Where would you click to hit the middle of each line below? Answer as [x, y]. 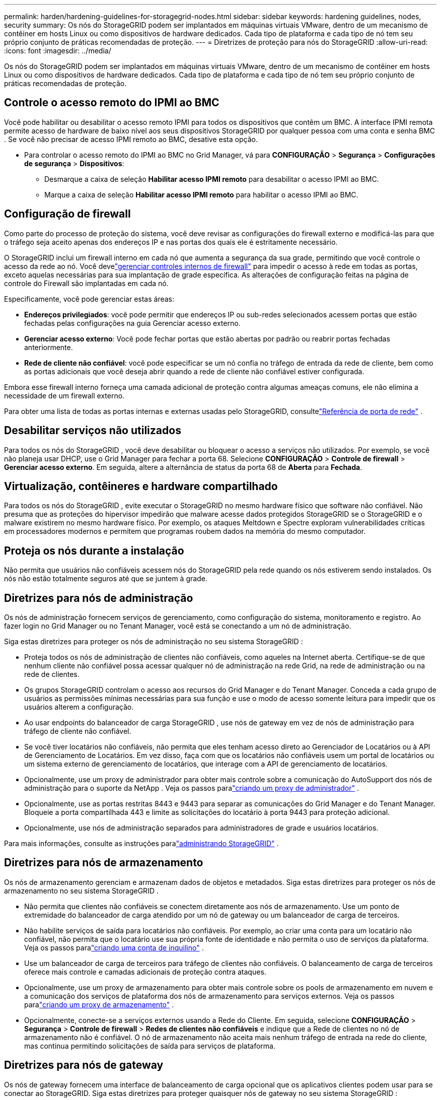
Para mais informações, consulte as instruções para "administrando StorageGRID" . [141, 844]
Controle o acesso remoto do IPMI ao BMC [112, 103]
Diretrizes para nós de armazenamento [104, 863]
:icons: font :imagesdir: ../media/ [58, 51]
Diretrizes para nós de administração [99, 598]
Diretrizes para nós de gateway [84, 1065]
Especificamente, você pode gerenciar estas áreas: [89, 299]
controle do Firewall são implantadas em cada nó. [86, 283]
